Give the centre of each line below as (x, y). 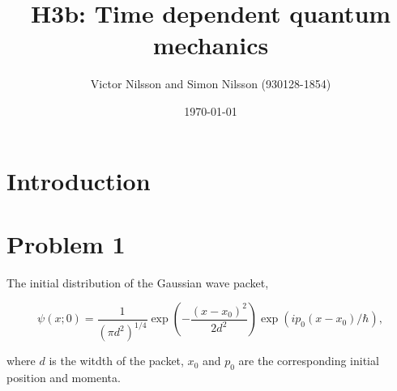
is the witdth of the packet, (116, 361)
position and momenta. (64, 378)
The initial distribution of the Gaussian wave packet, (138, 282)
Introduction (79, 180)
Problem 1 (66, 243)
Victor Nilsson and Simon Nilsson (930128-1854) (211, 84)
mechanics (211, 45)
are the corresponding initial (309, 361)
